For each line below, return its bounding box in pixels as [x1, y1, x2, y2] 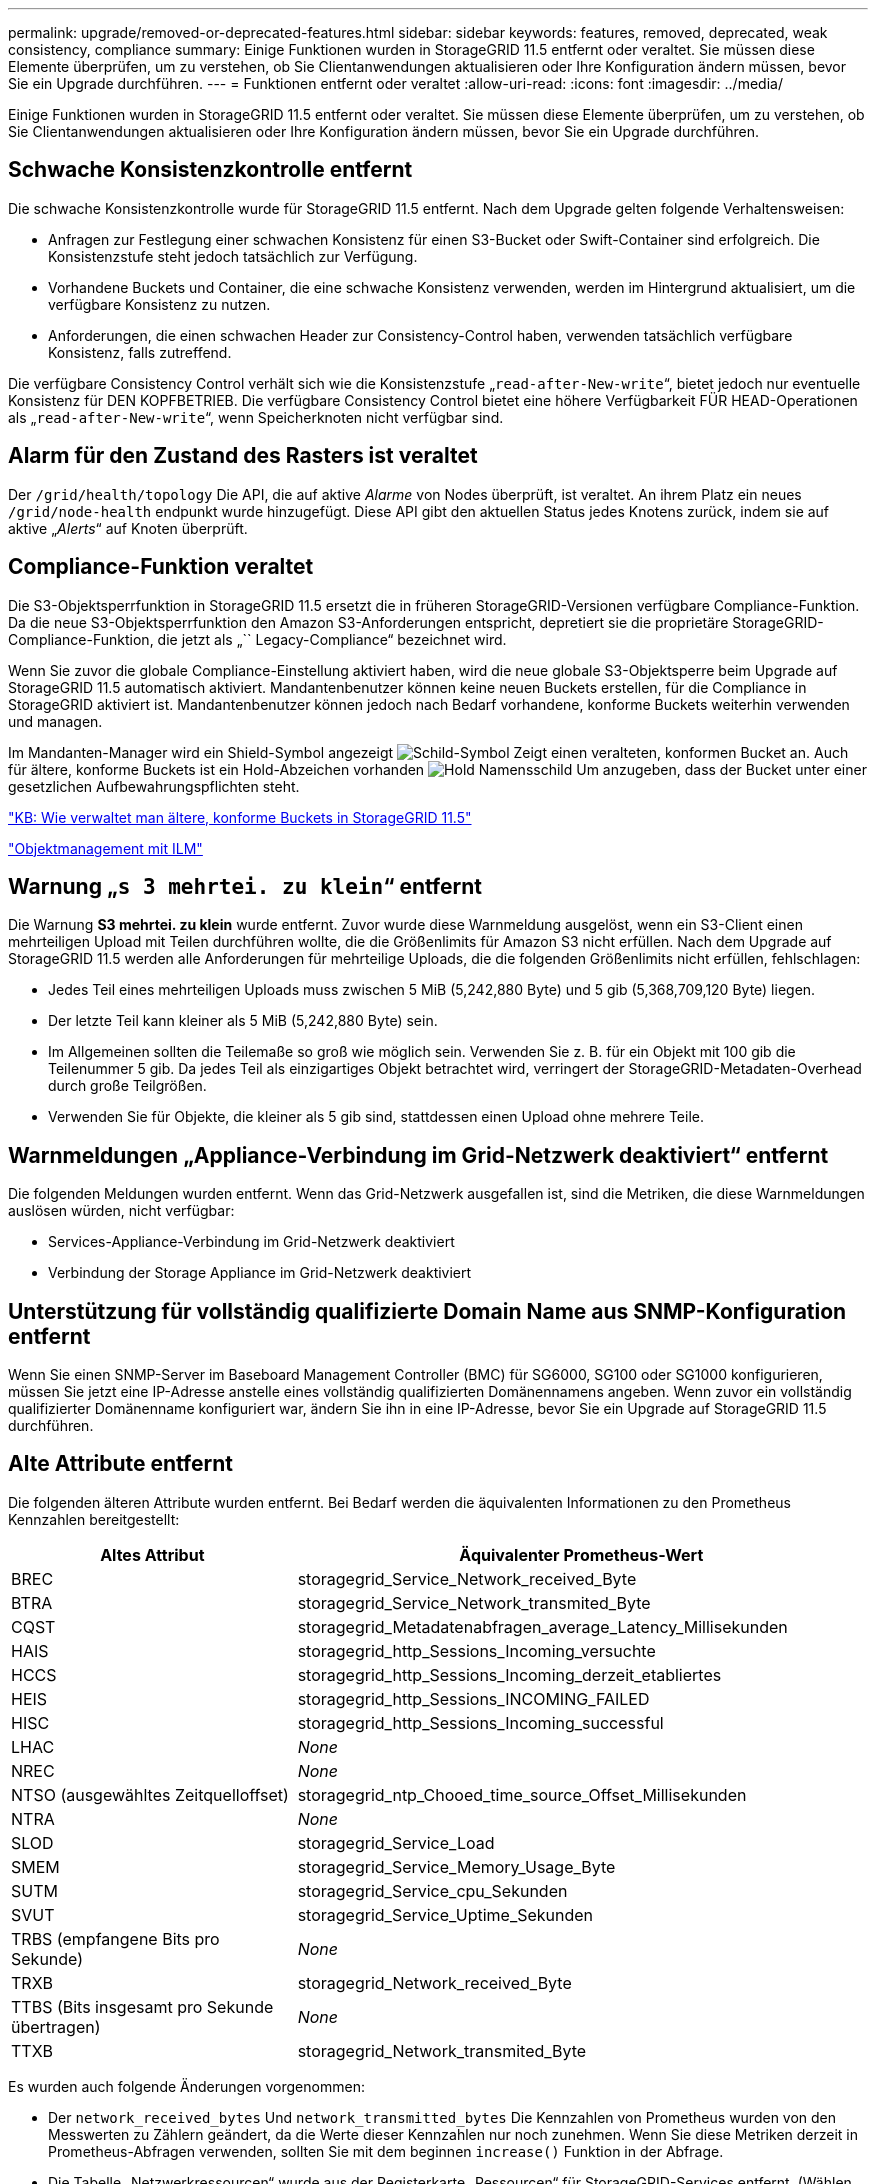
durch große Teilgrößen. [48, 1077, 207, 1095]
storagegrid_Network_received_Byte [297, 1972, 572, 1993]
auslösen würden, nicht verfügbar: [8, 1202, 235, 1220]
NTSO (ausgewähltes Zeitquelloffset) [11, 1784, 289, 1805]
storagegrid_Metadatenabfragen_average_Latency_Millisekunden [297, 1616, 788, 1637]
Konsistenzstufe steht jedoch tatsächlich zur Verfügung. [48, 247, 418, 265]
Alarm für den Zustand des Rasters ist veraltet [8, 443, 478, 469]
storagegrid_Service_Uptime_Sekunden [297, 1904, 594, 1925]
